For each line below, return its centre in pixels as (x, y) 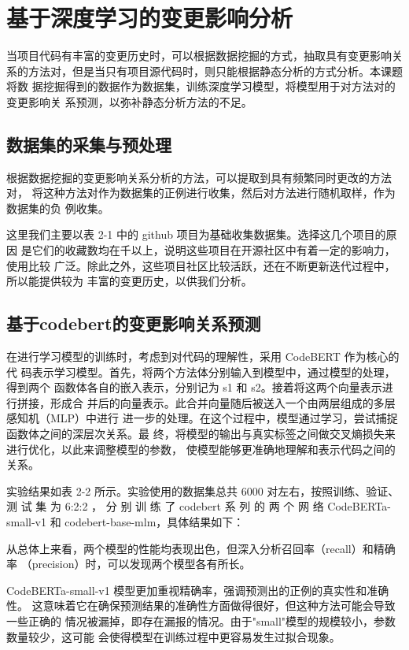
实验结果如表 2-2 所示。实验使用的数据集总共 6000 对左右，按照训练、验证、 (203, 490)
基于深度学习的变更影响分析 (150, 18)
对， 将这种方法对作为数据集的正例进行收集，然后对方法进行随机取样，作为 (201, 193)
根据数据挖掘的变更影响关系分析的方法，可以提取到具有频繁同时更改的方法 (199, 177)
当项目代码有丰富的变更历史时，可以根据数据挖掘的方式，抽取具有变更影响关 (204, 56)
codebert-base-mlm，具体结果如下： (155, 522)
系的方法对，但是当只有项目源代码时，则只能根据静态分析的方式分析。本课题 (204, 71)
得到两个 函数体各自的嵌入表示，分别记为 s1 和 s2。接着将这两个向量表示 (194, 387)
